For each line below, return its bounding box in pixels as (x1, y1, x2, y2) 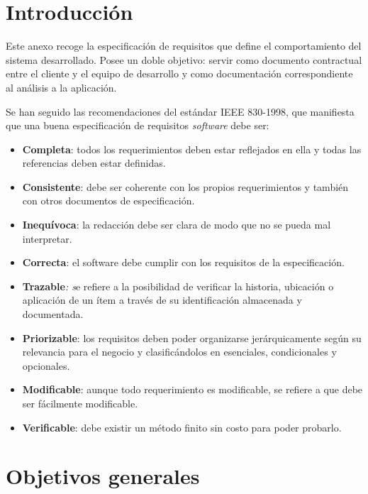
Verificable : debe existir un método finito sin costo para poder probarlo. (22, 419, 342, 434)
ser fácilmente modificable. (22, 396, 138, 410)
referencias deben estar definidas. (22, 155, 166, 170)
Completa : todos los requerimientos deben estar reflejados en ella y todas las (22, 141, 362, 156)
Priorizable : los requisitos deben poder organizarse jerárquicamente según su (22, 330, 362, 345)
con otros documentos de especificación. (22, 193, 195, 208)
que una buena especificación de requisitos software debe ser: (6, 118, 269, 133)
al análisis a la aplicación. (6, 79, 117, 94)
